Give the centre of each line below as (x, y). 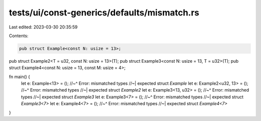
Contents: (19, 36)
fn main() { (20, 77)
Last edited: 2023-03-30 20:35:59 (43, 27)
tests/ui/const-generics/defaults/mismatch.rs (104, 13)
